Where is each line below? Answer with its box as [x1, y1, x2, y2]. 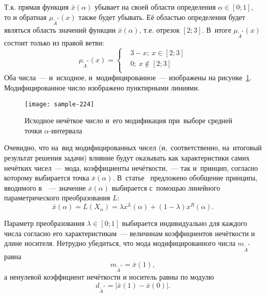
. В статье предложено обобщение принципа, [113, 172, 258, 183]
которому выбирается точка [4, 172, 90, 183]
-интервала [49, 125, 82, 135]
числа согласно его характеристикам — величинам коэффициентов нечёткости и [4, 227, 255, 238]
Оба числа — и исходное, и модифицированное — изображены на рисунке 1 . [4, 72, 252, 83]
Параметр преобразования [4, 218, 85, 229]
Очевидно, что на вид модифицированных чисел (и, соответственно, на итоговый [4, 142, 262, 153]
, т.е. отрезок [139, 24, 180, 35]
